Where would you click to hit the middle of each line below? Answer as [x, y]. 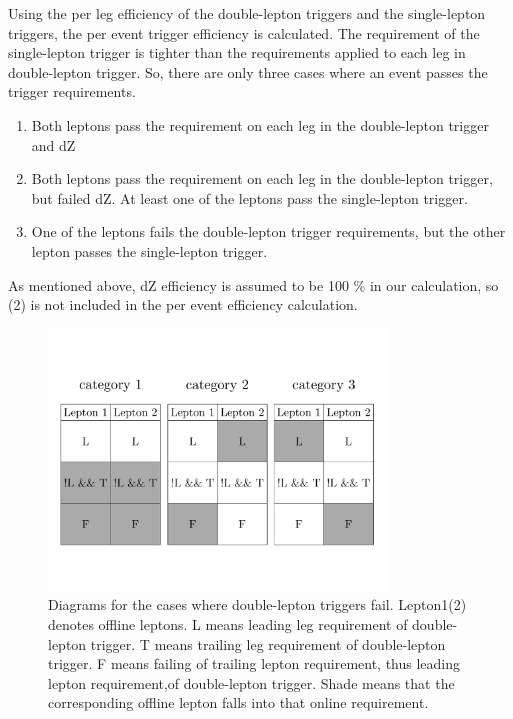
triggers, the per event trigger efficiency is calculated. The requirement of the [244, 32]
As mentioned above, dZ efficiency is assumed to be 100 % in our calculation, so [253, 284]
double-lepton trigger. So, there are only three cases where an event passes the [248, 71]
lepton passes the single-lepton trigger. [149, 250]
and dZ [53, 144]
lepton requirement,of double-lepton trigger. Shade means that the [251, 682]
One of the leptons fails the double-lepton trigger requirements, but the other [268, 231]
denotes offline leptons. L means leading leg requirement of [228, 623]
